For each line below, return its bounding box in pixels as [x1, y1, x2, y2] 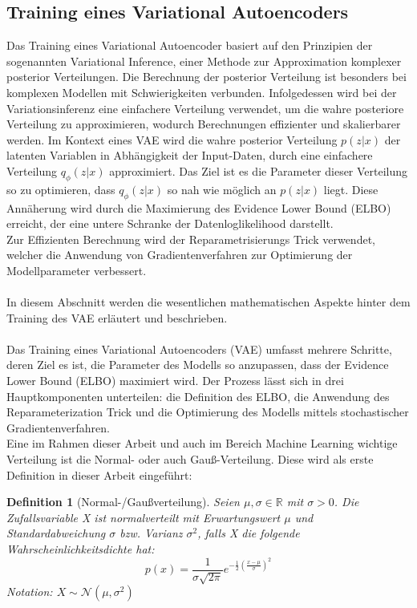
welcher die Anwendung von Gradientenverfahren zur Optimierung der [6, 246, 353, 263]
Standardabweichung [6, 525, 106, 541]
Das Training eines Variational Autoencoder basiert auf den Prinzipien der [6, 37, 373, 54]
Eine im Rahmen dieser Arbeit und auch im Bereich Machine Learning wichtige [6, 435, 398, 452]
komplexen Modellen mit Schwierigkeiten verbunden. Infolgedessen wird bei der [6, 83, 397, 100]
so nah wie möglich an [167, 180, 277, 197]
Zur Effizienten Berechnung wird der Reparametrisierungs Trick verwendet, [6, 230, 375, 247]
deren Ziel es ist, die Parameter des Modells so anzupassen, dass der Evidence [6, 356, 389, 373]
